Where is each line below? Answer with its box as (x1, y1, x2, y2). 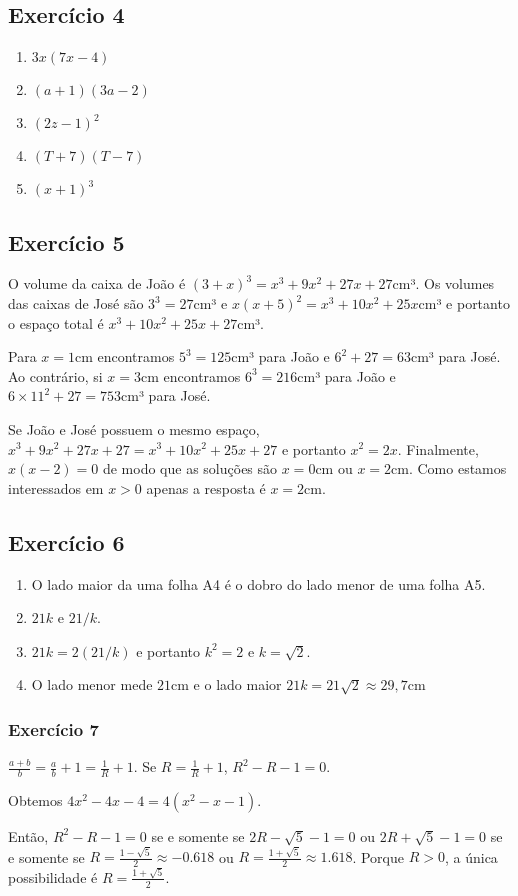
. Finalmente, (397, 438, 479, 459)
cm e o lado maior (171, 674, 282, 695)
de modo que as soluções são (102, 458, 278, 479)
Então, (8, 825, 49, 846)
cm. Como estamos (391, 458, 507, 479)
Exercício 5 (8, 226, 125, 257)
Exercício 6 (8, 526, 125, 557)
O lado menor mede (31, 674, 153, 695)
